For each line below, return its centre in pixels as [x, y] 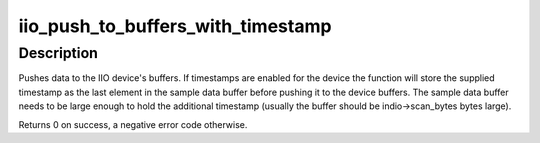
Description [58, 53]
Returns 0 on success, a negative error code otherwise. [133, 124]
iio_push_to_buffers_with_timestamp [175, 26]
